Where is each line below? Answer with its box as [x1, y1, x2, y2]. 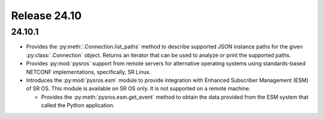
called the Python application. [41, 102, 115, 109]
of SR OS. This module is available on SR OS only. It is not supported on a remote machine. [26, 85, 251, 92]
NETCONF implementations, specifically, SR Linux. [26, 68, 151, 75]
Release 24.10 [11, 9, 82, 22]
